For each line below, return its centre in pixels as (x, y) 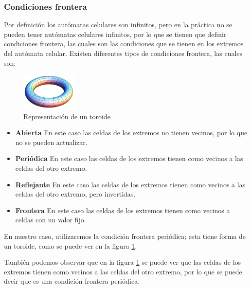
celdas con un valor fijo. (51, 220)
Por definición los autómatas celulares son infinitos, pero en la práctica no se (118, 25)
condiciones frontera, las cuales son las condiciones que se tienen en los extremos (124, 44)
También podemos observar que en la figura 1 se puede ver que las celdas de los (123, 262)
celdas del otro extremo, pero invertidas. (75, 194)
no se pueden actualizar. (51, 142)
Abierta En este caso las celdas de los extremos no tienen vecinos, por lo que (131, 133)
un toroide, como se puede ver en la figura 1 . (71, 245)
